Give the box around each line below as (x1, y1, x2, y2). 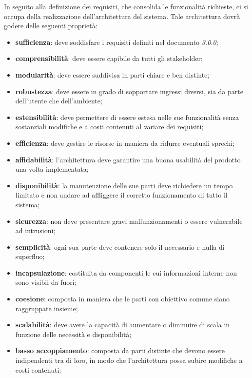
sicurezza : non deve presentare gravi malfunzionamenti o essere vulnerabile (15, 216, 243, 226)
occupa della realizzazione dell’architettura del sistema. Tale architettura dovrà (4, 11, 240, 21)
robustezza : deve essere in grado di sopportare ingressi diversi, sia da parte (15, 86, 243, 96)
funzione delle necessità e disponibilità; (15, 329, 132, 339)
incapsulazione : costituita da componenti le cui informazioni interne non (15, 267, 237, 278)
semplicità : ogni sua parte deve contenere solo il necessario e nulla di (15, 241, 225, 252)
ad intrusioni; (15, 225, 56, 236)
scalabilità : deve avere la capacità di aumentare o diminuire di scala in (15, 319, 230, 330)
